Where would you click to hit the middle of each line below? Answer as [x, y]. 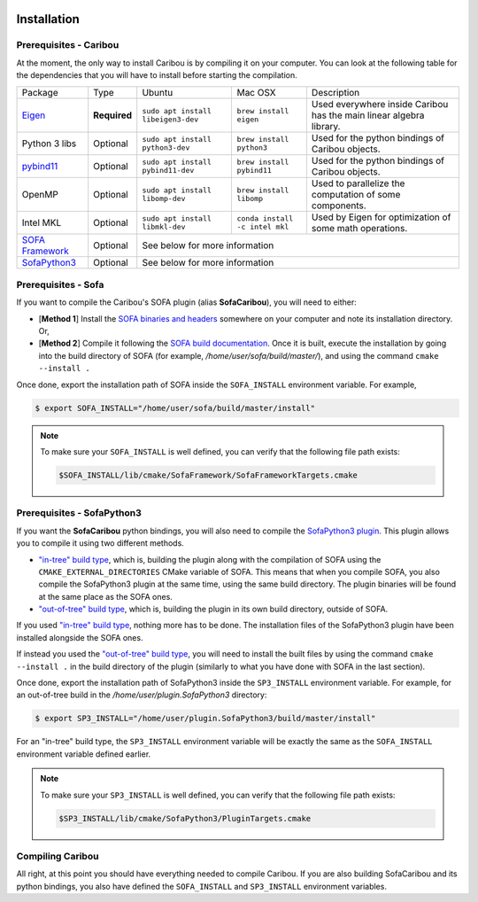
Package [40, 92]
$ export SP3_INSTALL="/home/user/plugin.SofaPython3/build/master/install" [205, 719]
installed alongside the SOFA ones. [80, 637]
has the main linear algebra [368, 115]
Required [113, 115]
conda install [265, 218]
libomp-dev [164, 198]
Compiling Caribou [58, 856]
